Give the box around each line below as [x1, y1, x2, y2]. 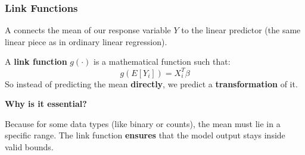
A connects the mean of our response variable [5, 24, 171, 36]
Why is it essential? [5, 97, 87, 110]
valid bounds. [5, 140, 54, 153]
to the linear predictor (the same [181, 24, 301, 36]
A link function [5, 55, 67, 68]
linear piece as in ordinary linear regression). [5, 35, 167, 48]
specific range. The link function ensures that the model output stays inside [5, 129, 285, 141]
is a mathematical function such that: [93, 55, 231, 68]
